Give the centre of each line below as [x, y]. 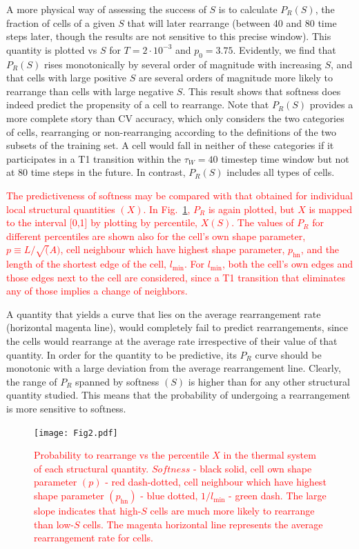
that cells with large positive [67, 78]
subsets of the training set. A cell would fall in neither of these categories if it [170, 145]
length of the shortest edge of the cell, [86, 264]
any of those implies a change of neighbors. [97, 291]
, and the [320, 249]
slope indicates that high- [88, 511]
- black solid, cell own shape [252, 468]
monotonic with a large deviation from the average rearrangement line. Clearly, [174, 368]
